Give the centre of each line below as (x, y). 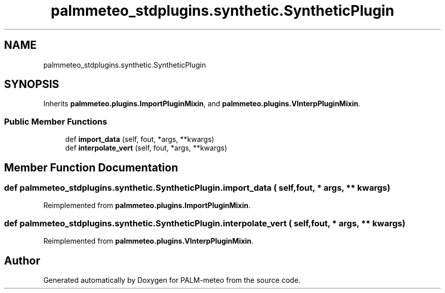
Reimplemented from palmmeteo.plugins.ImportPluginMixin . (147, 206)
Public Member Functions (56, 121)
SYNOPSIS (32, 84)
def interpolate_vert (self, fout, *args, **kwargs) (146, 148)
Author (22, 260)
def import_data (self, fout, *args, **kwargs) (140, 139)
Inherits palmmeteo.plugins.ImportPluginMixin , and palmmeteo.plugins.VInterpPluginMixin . (202, 104)
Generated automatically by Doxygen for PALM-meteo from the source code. (172, 280)
